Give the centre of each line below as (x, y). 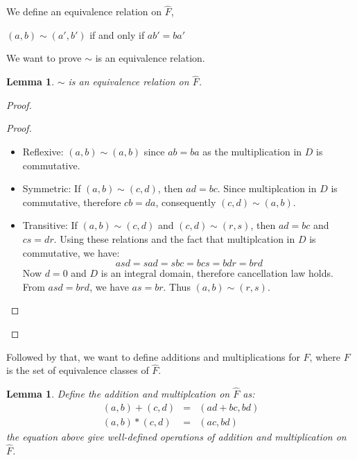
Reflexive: (43, 151)
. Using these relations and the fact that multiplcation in (174, 238)
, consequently (186, 202)
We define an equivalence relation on (84, 11)
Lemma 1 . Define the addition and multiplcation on (118, 394)
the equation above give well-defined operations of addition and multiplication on (176, 436)
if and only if (117, 34)
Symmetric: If (52, 188)
